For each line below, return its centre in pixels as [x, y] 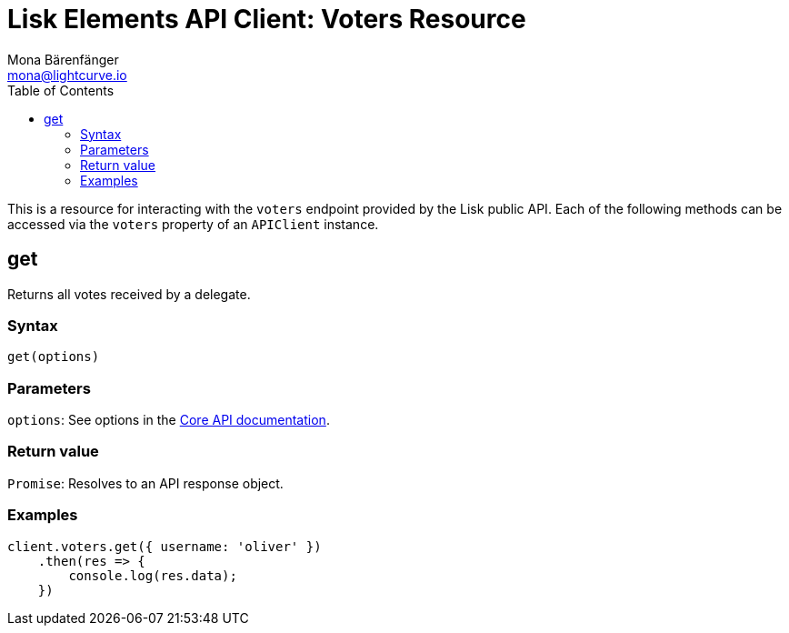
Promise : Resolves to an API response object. [145, 483]
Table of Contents [61, 90]
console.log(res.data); [153, 575]
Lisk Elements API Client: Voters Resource [267, 19]
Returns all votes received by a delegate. [129, 294]
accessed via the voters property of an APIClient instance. [193, 224]
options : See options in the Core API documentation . [169, 420]
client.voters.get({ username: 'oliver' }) [165, 546]
